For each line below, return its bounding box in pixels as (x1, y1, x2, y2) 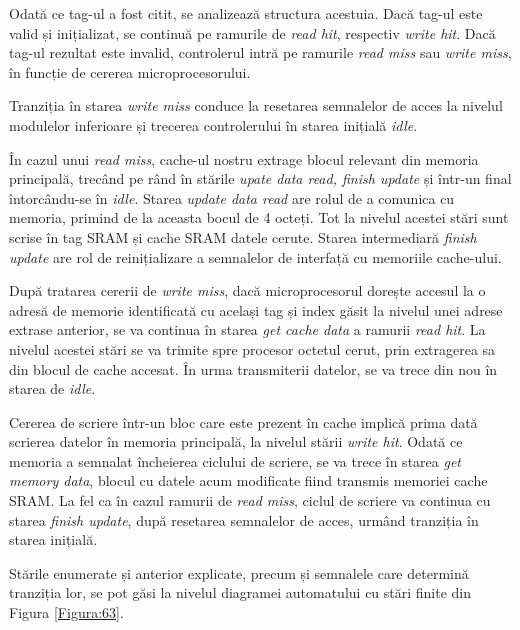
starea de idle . (9, 378, 96, 399)
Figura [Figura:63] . (9, 602, 124, 623)
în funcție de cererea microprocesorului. (9, 61, 251, 82)
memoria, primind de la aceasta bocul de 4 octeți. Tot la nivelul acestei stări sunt (9, 207, 509, 228)
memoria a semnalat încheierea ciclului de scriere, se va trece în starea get (9, 450, 461, 471)
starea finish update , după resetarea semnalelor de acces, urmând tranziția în (9, 509, 479, 530)
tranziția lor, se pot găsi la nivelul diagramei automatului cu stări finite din (9, 582, 472, 603)
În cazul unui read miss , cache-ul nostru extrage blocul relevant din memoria (9, 148, 479, 169)
